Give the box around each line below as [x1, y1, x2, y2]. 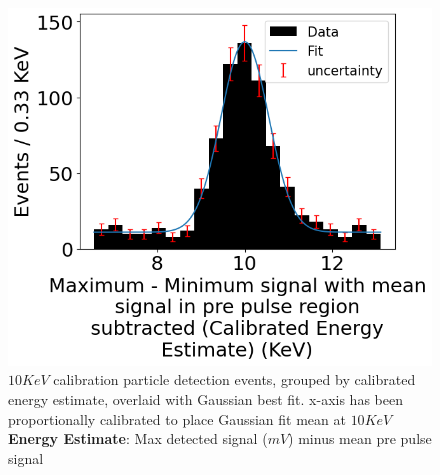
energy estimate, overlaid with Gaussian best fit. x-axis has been [8, 389, 403, 410]
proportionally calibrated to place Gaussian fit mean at [8, 408, 346, 429]
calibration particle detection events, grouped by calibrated [53, 369, 416, 390]
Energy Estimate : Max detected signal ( [8, 428, 268, 449]
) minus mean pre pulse [288, 428, 432, 449]
